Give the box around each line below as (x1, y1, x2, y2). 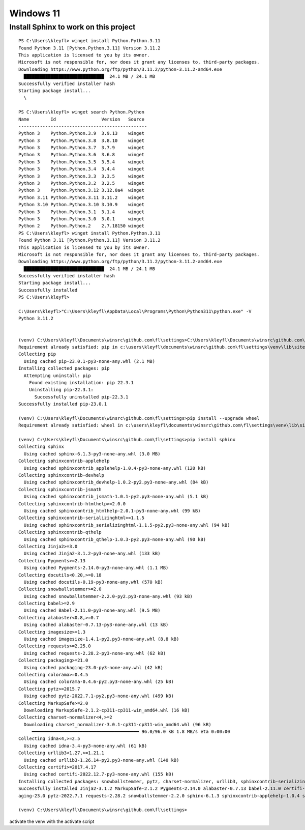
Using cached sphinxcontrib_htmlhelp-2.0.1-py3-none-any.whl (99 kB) (23, 508, 201, 513)
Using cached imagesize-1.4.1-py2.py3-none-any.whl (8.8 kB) (23, 636, 179, 642)
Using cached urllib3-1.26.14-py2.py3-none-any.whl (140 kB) (23, 757, 179, 763)
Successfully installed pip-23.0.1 (18, 401, 107, 407)
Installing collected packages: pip (18, 365, 110, 371)
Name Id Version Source (18, 116, 145, 122)
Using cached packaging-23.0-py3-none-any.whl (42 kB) (23, 665, 164, 670)
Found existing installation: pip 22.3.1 (28, 380, 134, 385)
